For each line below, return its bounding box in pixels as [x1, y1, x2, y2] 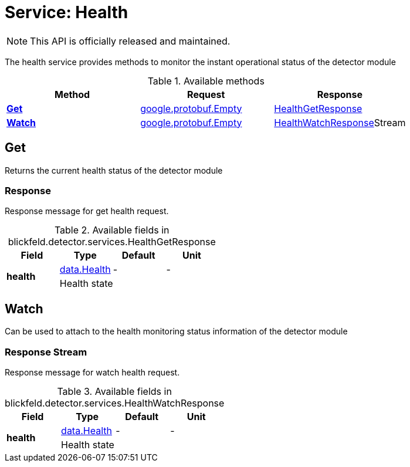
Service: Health [5, 2, 128, 22]
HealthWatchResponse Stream [274, 116, 406, 128]
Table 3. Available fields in [57, 385, 172, 397]
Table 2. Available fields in [54, 224, 170, 236]
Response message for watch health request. [5, 367, 180, 377]
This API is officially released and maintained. [30, 35, 231, 47]
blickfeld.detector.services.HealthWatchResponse [5, 397, 225, 409]
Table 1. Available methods [147, 75, 265, 87]
